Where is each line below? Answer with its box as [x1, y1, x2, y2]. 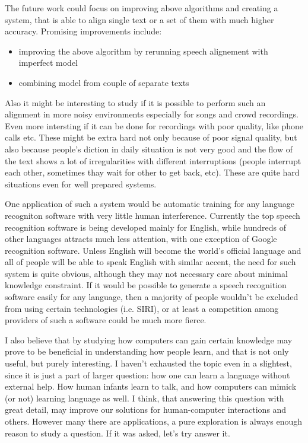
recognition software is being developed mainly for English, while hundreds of [5, 221, 286, 233]
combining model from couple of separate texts [18, 76, 189, 88]
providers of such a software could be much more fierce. [5, 314, 207, 326]
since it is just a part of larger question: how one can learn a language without [5, 368, 290, 381]
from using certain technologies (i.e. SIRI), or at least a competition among [5, 302, 279, 314]
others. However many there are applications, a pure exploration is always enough [5, 415, 303, 427]
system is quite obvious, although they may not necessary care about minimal [5, 267, 288, 279]
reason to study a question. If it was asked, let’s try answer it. [5, 426, 230, 439]
